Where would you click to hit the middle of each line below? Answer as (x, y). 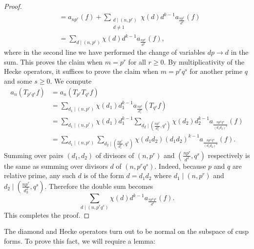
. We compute (71, 80)
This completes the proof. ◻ (47, 215)
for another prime (216, 71)
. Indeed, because (180, 166)
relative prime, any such (40, 175)
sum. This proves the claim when (53, 61)
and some (18, 80)
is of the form (104, 175)
